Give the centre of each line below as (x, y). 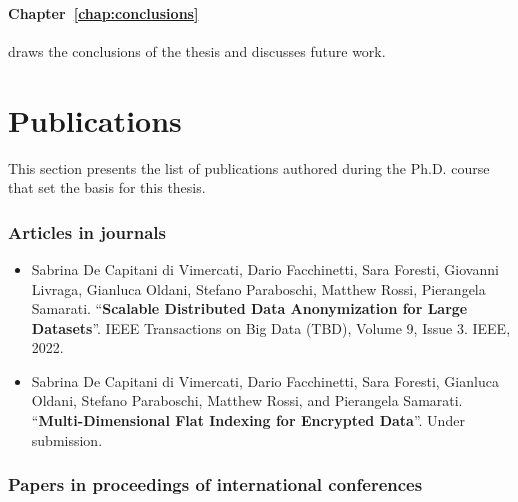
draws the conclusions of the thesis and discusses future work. (197, 50)
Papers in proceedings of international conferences (215, 484)
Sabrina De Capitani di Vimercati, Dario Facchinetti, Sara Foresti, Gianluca (265, 380)
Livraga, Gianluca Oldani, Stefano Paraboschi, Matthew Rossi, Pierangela (258, 288)
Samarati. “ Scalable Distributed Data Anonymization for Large (249, 308)
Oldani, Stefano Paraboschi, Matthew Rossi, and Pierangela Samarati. (247, 400)
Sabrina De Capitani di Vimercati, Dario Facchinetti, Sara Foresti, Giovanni (265, 268)
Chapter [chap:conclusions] (103, 12)
